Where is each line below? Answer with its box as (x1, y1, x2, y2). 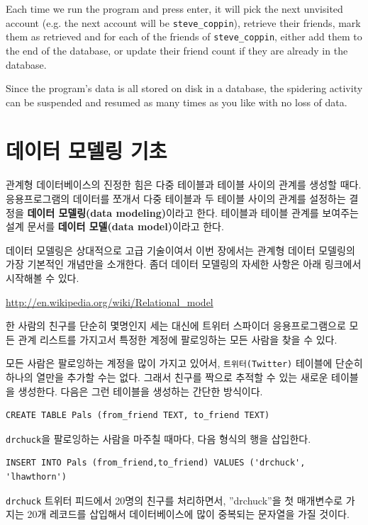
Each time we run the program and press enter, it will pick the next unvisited (6, 1, 343, 16)
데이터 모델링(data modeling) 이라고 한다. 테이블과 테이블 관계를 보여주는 (27, 205, 359, 220)
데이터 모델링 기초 (6, 136, 167, 165)
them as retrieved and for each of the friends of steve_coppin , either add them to (6, 29, 362, 44)
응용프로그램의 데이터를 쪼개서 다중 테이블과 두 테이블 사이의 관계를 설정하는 (6, 191, 346, 205)
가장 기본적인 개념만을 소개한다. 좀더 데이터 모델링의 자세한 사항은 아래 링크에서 (6, 256, 362, 271)
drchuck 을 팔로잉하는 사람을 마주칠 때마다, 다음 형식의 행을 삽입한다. (6, 431, 311, 446)
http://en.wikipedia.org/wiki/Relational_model (6, 294, 213, 309)
